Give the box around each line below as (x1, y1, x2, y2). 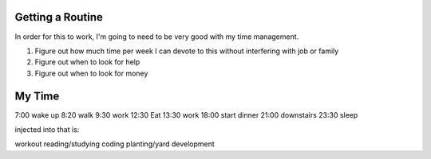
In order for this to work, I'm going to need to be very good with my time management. (14, 32, 299, 41)
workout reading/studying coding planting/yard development (14, 139, 215, 149)
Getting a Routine (14, 10, 104, 24)
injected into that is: (14, 124, 80, 134)
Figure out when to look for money (34, 68, 148, 78)
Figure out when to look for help (34, 57, 140, 67)
